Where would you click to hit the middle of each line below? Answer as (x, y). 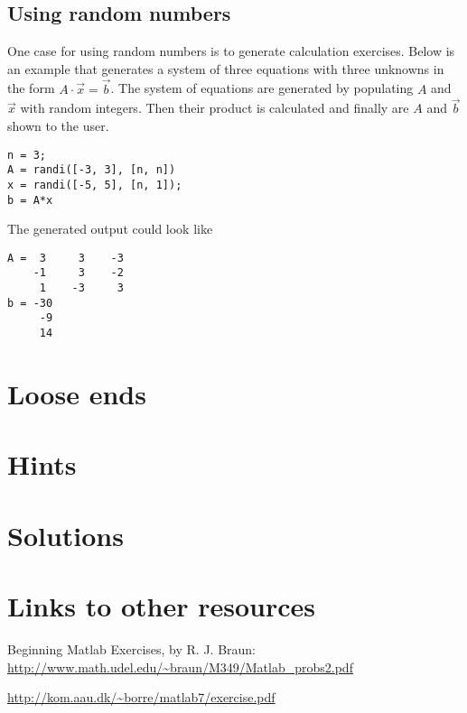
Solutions (65, 535)
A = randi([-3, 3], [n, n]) (92, 170)
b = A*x (30, 200)
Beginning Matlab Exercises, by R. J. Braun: (132, 649)
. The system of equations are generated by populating (262, 88)
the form (31, 88)
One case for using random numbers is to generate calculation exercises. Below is (231, 51)
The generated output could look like (110, 229)
